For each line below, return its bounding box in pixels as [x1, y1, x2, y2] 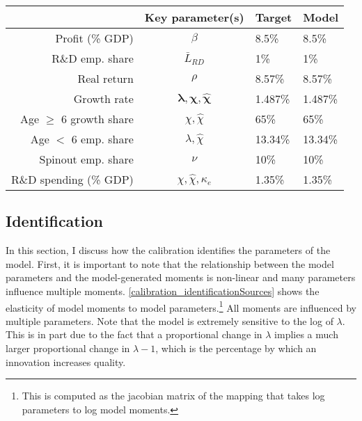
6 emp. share [71, 131, 134, 147]
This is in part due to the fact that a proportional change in [6, 327, 262, 342]
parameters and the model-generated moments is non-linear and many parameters [6, 270, 356, 285]
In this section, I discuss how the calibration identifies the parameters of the [6, 243, 331, 257]
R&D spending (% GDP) [11, 171, 134, 187]
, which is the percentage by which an [155, 341, 317, 356]
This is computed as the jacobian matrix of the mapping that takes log [22, 388, 325, 403]
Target [255, 9, 292, 25]
